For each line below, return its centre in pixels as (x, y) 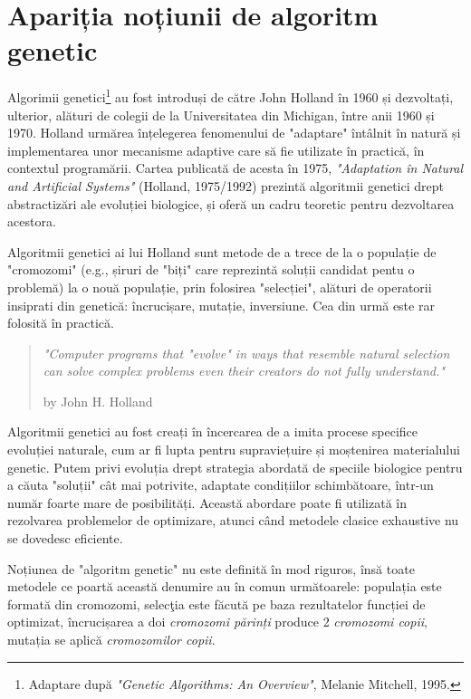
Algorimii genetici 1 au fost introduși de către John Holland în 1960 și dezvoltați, (231, 96)
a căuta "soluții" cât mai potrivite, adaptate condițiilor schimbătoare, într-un (221, 485)
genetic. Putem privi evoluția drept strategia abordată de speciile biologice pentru (235, 467)
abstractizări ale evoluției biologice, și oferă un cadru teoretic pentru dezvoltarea (231, 203)
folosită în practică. (61, 323)
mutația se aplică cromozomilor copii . (111, 639)
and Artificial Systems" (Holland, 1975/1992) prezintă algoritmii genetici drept (226, 185)
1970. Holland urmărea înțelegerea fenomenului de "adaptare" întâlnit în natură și (234, 133)
